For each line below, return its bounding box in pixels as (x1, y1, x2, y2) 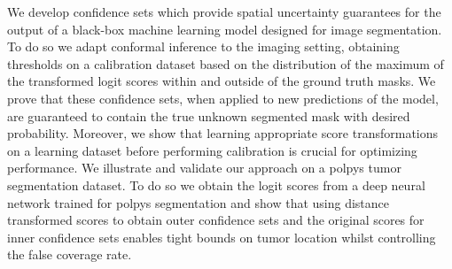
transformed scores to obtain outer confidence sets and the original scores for (7, 211, 425, 229)
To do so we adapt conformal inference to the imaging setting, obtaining (7, 37, 400, 56)
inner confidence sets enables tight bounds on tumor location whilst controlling (7, 227, 436, 246)
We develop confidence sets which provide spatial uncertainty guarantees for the (7, 3, 441, 20)
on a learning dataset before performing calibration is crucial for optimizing (7, 141, 417, 159)
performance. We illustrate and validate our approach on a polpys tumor (7, 158, 401, 177)
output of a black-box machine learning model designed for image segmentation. (7, 19, 442, 38)
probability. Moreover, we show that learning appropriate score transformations (7, 124, 439, 142)
